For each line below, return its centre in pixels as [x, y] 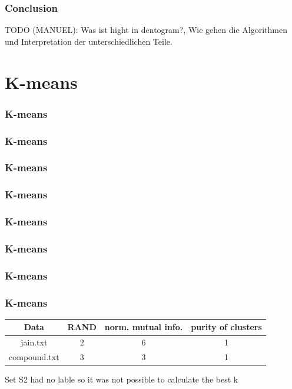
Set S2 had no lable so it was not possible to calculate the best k [122, 379]
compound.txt [34, 357]
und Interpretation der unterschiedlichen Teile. [89, 41]
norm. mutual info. [144, 327]
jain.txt [34, 342]
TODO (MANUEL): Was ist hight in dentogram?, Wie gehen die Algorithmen [146, 30]
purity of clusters [226, 327]
